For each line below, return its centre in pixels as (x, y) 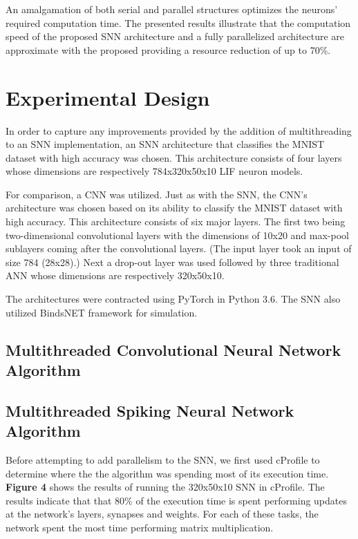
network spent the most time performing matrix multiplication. (140, 527)
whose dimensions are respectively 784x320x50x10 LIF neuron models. (154, 171)
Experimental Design (108, 97)
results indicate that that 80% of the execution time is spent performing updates (177, 500)
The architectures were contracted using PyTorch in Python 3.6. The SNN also (173, 299)
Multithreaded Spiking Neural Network (150, 410)
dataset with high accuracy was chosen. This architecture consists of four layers (174, 157)
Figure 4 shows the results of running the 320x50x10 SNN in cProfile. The (165, 487)
